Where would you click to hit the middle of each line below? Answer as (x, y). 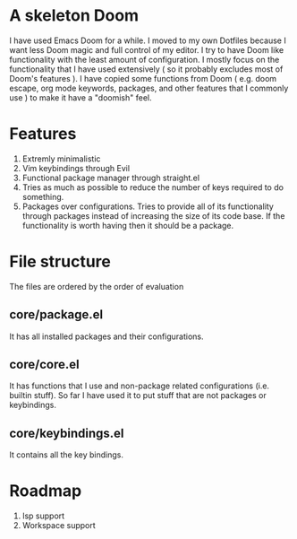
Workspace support (59, 526)
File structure (60, 262)
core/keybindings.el (67, 433)
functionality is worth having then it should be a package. (128, 225)
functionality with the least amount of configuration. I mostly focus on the (144, 59)
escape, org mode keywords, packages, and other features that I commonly (149, 88)
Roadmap (46, 491)
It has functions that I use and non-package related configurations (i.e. (140, 386)
